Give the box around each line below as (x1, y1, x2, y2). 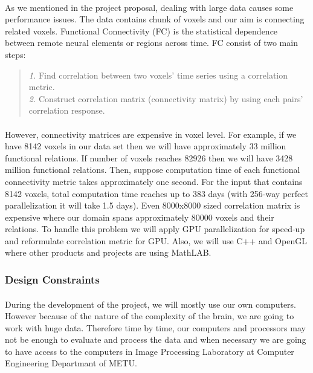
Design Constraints (5, 271, 100, 287)
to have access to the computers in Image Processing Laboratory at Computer (5, 345, 294, 357)
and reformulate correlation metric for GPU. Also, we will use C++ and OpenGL (5, 234, 307, 247)
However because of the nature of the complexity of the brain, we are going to (5, 310, 294, 322)
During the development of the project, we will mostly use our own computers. (5, 297, 297, 310)
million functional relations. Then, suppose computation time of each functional (5, 163, 300, 176)
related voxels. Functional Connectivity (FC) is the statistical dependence (5, 24, 278, 37)
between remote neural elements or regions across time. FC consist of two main (5, 36, 298, 49)
